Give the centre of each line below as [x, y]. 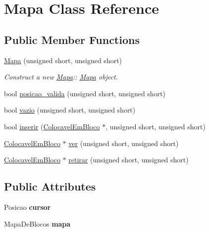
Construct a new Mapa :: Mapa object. [61, 77]
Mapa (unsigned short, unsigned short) [63, 60]
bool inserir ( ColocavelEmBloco [52, 126]
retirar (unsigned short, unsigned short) [129, 160]
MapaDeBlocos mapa [37, 223]
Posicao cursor [27, 207]
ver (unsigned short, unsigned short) [124, 143]
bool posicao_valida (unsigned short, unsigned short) [85, 93]
